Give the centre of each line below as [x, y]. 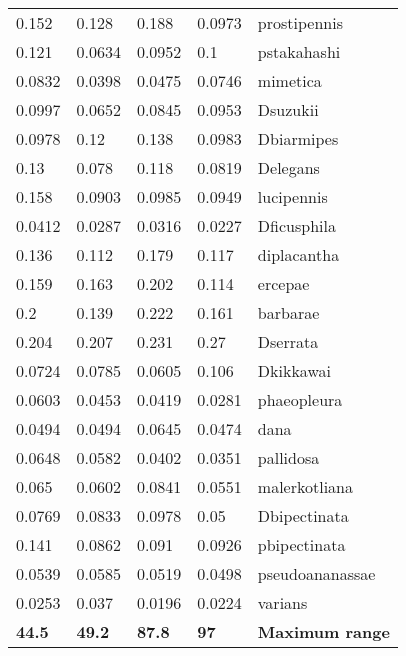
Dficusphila [296, 225]
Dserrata [288, 341]
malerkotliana [305, 486]
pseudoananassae [316, 573]
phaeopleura [300, 399]
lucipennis [292, 196]
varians [282, 602]
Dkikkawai [294, 370]
